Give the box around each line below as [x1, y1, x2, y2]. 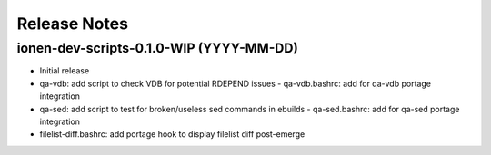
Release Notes [16, 14, 129, 34]
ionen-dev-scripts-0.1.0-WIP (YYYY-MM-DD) [16, 40, 299, 56]
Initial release [39, 65, 90, 76]
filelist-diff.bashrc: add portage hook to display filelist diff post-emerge [39, 129, 306, 140]
